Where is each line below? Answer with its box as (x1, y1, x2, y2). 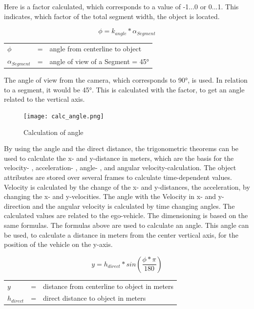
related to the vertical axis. (4, 94, 85, 104)
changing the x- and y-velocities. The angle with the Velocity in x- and (4, 191, 216, 201)
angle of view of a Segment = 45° (49, 56, 149, 66)
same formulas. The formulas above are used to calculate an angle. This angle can (4, 220, 249, 230)
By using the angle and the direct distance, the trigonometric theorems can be (4, 143, 239, 154)
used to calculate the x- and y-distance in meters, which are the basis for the (4, 153, 234, 163)
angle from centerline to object (49, 44, 142, 54)
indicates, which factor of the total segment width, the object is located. (4, 11, 220, 21)
